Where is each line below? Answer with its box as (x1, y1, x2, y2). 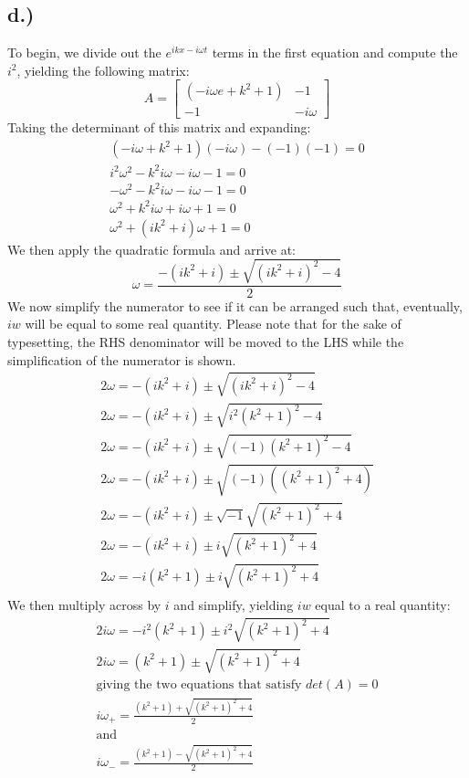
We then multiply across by (7, 595, 162, 615)
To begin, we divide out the (7, 43, 162, 62)
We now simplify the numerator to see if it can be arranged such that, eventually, (7, 296, 463, 315)
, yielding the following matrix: (16, 60, 190, 79)
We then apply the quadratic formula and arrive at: (7, 239, 296, 258)
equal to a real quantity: (315, 595, 451, 615)
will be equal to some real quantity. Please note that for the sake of (25, 314, 401, 333)
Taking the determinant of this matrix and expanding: (7, 118, 311, 137)
